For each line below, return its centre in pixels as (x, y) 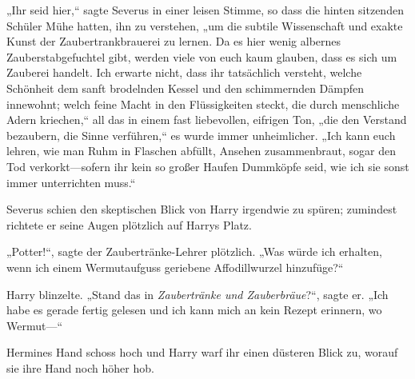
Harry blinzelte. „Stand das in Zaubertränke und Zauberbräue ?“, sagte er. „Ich (198, 294)
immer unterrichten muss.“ (71, 182)
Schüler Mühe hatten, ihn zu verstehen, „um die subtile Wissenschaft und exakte (205, 25)
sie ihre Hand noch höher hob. (80, 367)
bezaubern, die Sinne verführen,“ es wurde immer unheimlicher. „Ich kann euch (201, 135)
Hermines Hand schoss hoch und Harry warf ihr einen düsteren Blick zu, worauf (202, 352)
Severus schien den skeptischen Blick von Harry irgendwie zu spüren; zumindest (202, 209)
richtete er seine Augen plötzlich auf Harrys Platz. (129, 224)
